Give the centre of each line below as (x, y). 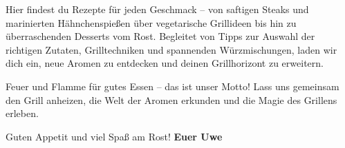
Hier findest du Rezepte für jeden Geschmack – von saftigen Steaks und (157, 9)
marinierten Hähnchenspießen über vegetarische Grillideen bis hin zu (151, 22)
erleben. (22, 113)
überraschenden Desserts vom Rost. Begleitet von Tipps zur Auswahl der (160, 36)
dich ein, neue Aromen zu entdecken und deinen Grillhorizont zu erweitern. (165, 63)
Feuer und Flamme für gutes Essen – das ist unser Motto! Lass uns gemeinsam (172, 86)
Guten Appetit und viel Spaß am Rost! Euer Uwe (114, 136)
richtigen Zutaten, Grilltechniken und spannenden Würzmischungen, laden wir (171, 49)
